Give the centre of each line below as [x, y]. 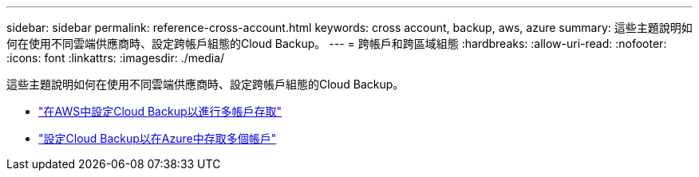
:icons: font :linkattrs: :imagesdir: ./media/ [116, 58]
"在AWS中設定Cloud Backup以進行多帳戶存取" [160, 111]
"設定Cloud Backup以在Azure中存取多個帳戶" [158, 138]
